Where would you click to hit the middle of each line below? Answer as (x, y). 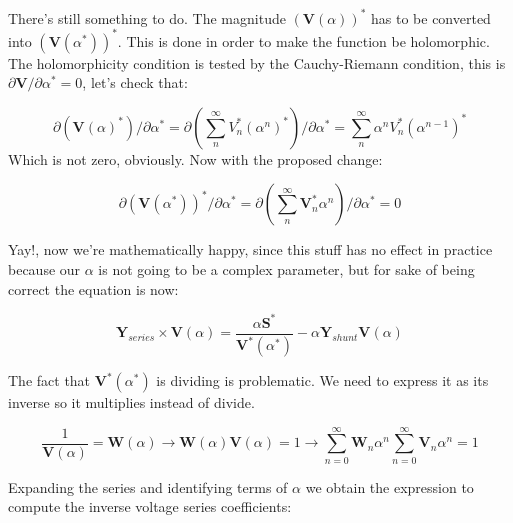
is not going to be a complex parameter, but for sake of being (286, 268)
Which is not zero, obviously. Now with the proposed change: (195, 158)
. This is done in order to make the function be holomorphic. (303, 40)
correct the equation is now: (93, 288)
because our (44, 268)
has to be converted (431, 17)
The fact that (49, 380)
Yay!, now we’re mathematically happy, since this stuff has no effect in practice (250, 249)
